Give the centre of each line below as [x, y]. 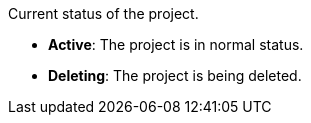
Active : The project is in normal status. [176, 44]
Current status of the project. [103, 13]
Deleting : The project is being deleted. [175, 75]
